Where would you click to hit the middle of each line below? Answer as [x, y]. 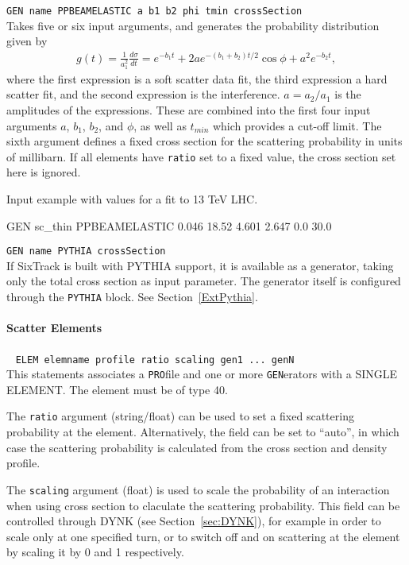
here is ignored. [44, 172]
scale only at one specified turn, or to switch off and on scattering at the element [203, 536]
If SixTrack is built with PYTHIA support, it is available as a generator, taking [200, 265]
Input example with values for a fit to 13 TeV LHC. [132, 199]
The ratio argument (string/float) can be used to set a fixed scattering [180, 416]
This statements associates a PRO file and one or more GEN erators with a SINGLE [202, 374]
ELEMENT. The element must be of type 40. [117, 389]
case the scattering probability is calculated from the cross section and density [197, 447]
